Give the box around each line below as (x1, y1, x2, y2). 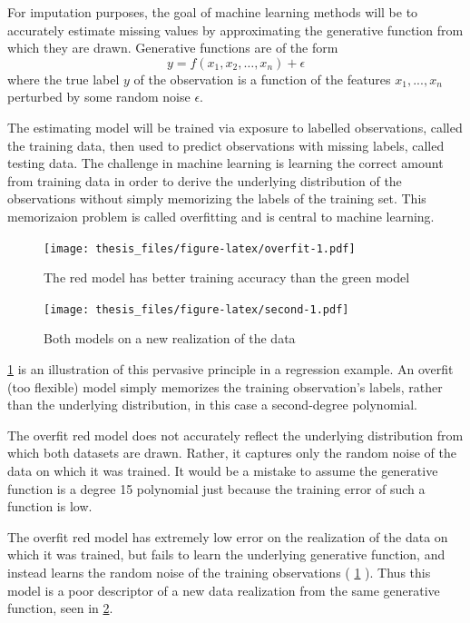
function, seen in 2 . (7, 598, 113, 618)
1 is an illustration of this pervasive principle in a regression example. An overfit (7, 360, 454, 379)
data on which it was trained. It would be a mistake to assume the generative (7, 461, 438, 480)
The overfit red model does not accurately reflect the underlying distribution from (7, 425, 464, 444)
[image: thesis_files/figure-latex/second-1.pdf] (44, 302, 349, 316)
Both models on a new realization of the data (44, 329, 296, 348)
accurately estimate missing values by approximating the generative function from (7, 20, 464, 39)
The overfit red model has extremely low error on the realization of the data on (7, 527, 448, 546)
